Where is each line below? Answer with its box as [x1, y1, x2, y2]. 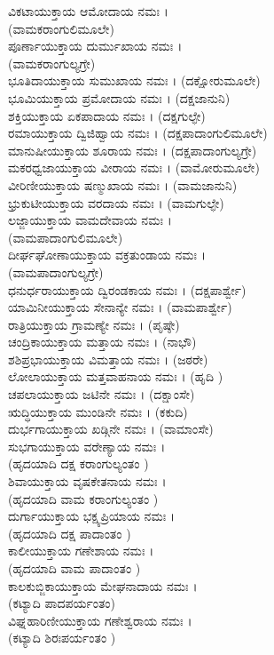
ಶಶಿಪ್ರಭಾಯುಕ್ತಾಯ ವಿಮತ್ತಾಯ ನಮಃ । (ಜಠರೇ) [8, 349, 208, 368]
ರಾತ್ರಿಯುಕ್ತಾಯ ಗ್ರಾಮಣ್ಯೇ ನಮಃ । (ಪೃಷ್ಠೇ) [8, 315, 180, 333]
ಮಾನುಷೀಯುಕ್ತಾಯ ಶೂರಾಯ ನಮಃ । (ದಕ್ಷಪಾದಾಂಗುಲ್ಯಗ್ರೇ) [8, 140, 257, 159]
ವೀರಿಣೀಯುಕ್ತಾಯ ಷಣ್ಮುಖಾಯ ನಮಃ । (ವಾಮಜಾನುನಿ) [8, 175, 238, 194]
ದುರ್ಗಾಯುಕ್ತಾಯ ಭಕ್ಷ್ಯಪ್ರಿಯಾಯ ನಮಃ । [8, 507, 176, 525]
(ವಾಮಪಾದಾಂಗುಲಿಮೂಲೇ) [8, 228, 123, 246]
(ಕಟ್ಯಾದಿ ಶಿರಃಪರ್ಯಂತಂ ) [8, 628, 116, 647]
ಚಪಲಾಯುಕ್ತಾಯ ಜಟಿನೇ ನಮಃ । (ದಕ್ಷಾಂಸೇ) [8, 385, 195, 403]
